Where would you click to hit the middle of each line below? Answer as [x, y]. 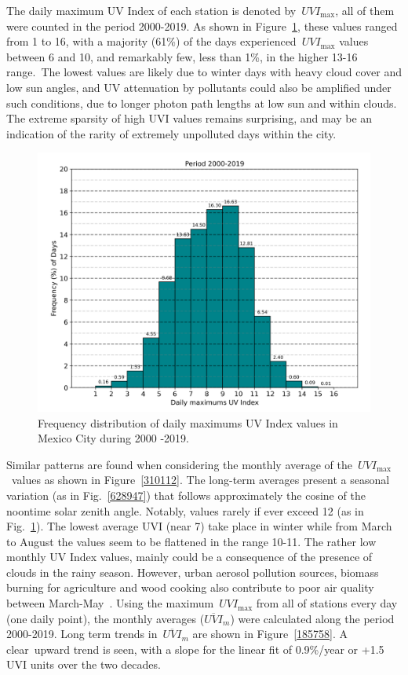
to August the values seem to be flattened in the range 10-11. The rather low [191, 541]
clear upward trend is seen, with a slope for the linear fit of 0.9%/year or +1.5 [195, 649]
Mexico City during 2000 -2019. [113, 438]
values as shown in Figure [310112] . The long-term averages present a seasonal [200, 480]
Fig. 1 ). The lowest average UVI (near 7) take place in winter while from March [199, 526]
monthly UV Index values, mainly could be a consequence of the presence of [189, 557]
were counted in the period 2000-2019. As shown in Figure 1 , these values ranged [202, 26]
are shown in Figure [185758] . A [270, 634]
